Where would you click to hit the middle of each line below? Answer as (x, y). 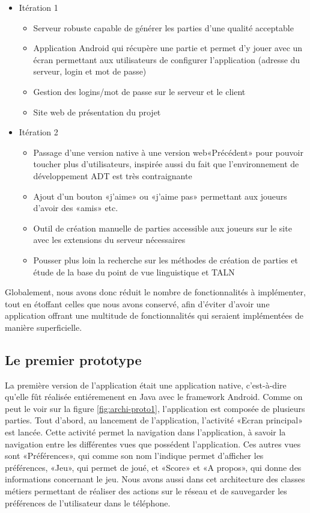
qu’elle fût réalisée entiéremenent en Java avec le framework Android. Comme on (154, 397)
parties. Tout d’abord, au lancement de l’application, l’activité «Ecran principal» (154, 420)
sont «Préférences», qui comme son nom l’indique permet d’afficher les (134, 456)
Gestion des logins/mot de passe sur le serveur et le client (139, 91)
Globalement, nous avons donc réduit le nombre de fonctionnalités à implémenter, (155, 292)
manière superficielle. (44, 327)
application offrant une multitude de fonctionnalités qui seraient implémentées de (154, 315)
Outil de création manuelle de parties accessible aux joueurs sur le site (163, 228)
